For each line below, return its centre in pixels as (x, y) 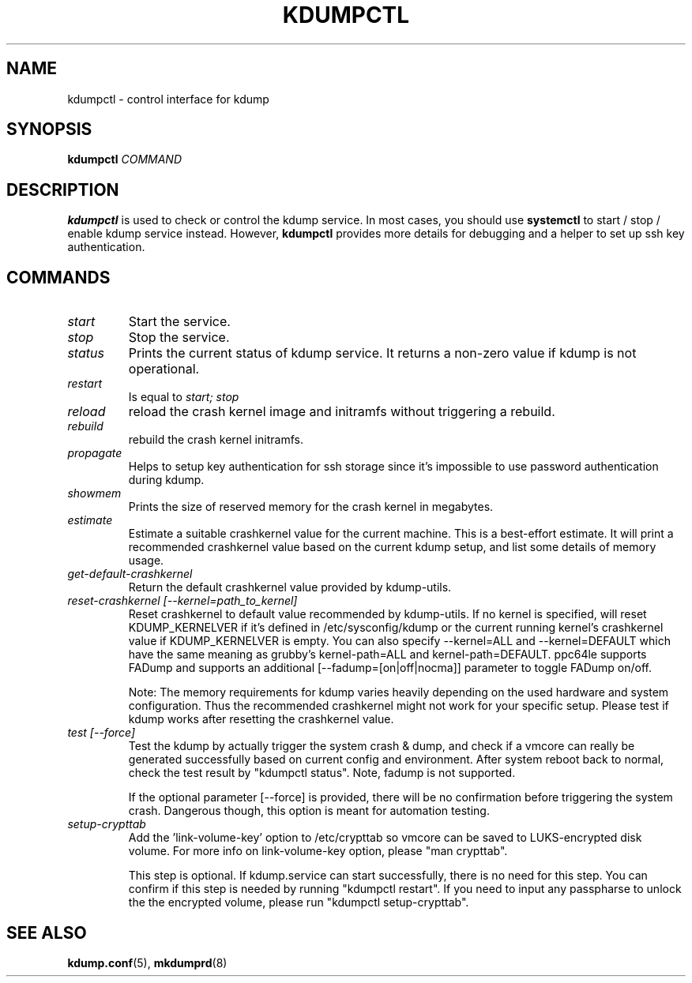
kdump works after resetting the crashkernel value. (261, 719)
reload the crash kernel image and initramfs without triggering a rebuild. (342, 412)
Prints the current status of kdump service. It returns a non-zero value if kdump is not (382, 353)
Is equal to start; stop (184, 397)
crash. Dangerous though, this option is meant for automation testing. (309, 811)
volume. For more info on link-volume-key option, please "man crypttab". (318, 851)
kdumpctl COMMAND (125, 159)
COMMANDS (58, 277)
